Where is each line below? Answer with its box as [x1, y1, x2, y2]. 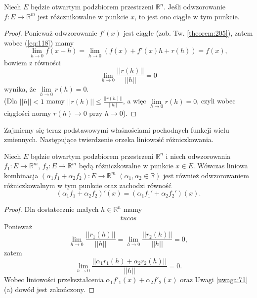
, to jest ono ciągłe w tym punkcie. [134, 11, 240, 21]
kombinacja [4, 170, 39, 180]
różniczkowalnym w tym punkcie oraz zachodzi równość [4, 180, 171, 190]
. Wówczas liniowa [193, 160, 248, 171]
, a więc [123, 96, 146, 106]
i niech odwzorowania [166, 150, 231, 161]
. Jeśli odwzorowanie [163, 1, 226, 11]
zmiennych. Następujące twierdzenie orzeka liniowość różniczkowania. [4, 134, 214, 145]
